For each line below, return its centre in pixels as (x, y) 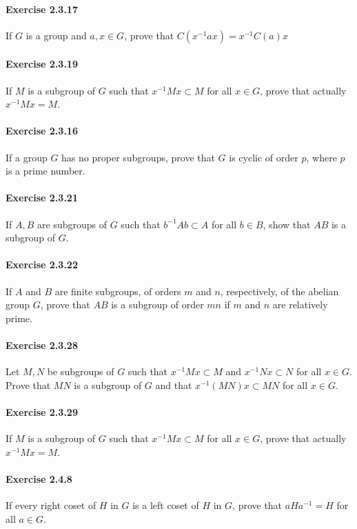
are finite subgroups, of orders (118, 291)
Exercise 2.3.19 (42, 64)
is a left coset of (166, 505)
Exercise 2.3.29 (42, 411)
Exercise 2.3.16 (42, 131)
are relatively (300, 305)
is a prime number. (45, 171)
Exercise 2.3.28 (42, 345)
